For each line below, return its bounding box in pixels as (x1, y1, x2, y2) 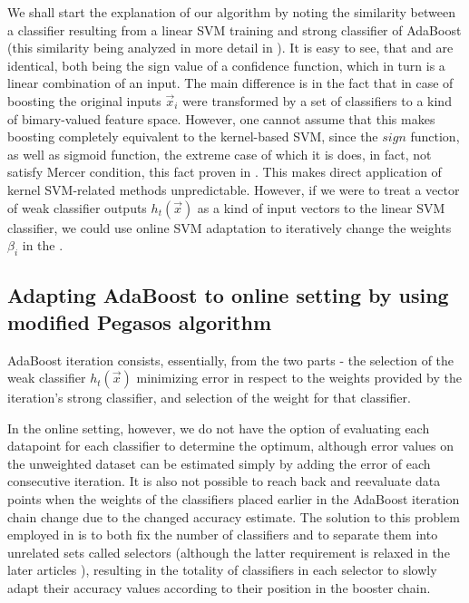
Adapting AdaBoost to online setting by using (7, 281, 449, 309)
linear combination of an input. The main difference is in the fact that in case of (7, 73, 454, 92)
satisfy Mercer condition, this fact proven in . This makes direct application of (7, 162, 442, 181)
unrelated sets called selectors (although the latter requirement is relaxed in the (7, 542, 450, 561)
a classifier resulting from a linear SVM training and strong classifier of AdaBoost (7, 20, 462, 39)
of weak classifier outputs (7, 198, 147, 217)
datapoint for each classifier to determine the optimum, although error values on (7, 436, 454, 455)
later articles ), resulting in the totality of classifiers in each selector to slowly (7, 560, 437, 579)
